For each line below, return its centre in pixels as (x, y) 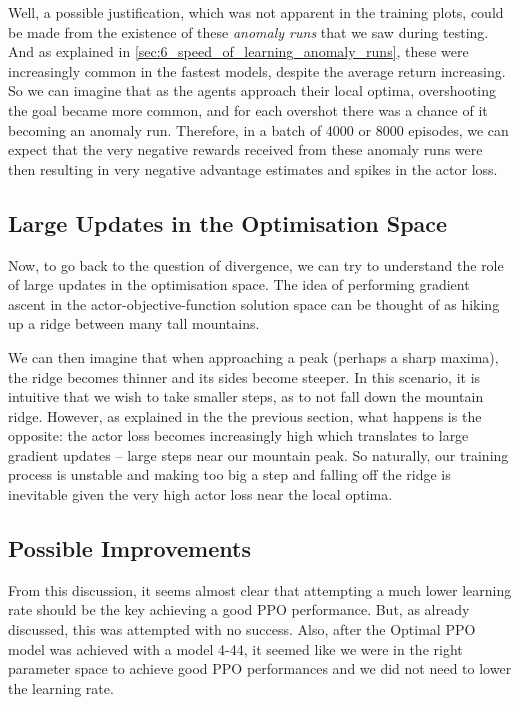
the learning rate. (61, 687)
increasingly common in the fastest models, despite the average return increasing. (257, 70)
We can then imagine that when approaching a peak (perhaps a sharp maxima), (253, 356)
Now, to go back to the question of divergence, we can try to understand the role (256, 264)
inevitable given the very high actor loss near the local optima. (200, 494)
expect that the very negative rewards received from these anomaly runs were (245, 149)
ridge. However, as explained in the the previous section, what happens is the (245, 415)
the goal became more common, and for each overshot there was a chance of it (248, 109)
